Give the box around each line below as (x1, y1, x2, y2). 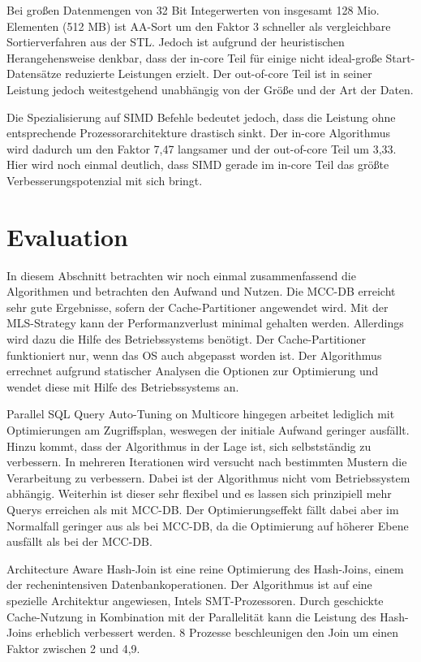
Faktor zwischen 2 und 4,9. (6, 639, 140, 656)
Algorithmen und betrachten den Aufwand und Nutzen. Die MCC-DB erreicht (6, 283, 396, 300)
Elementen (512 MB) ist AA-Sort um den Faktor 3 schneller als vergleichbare (6, 17, 391, 34)
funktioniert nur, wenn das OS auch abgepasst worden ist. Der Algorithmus (6, 346, 382, 363)
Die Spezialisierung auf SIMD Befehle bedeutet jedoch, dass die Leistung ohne (6, 108, 396, 125)
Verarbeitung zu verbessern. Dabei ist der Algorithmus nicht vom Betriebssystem (6, 469, 410, 486)
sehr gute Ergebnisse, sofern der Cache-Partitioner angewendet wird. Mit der (6, 298, 389, 315)
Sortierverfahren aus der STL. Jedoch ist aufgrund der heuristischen (6, 33, 345, 50)
